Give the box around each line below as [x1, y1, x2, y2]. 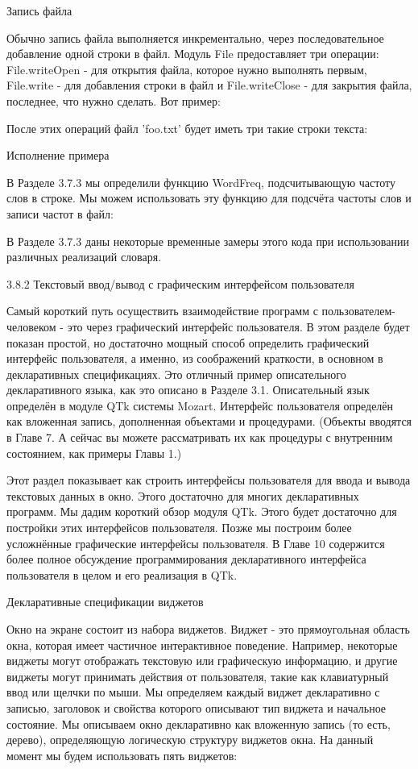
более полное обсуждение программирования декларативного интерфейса [6, 551, 366, 567]
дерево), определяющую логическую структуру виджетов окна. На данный [6, 731, 374, 748]
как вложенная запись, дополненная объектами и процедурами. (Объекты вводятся [6, 413, 412, 430]
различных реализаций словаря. [6, 248, 162, 265]
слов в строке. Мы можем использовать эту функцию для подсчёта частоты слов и [6, 189, 412, 206]
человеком [6, 318, 56, 335]
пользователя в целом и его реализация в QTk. [6, 566, 238, 583]
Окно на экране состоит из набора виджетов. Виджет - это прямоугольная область [6, 621, 410, 637]
